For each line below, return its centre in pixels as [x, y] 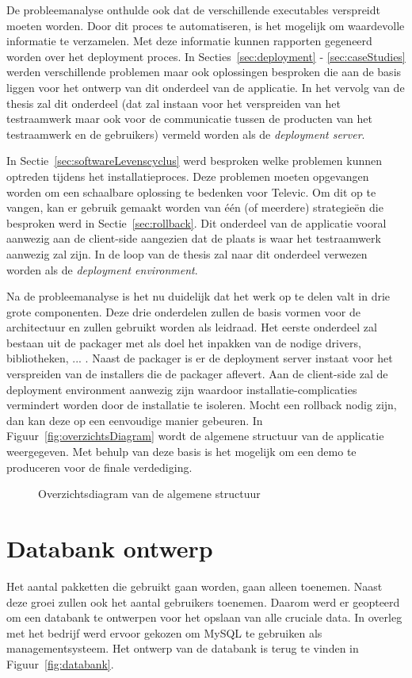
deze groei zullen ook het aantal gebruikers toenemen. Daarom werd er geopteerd [203, 601]
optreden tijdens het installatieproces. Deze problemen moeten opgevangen [188, 176]
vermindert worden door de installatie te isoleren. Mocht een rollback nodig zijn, [202, 405]
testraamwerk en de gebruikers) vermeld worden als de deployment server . [186, 134]
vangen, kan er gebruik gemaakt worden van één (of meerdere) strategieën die [195, 207]
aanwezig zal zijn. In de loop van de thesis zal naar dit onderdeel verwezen [187, 253]
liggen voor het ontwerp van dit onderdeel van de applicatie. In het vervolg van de [206, 87]
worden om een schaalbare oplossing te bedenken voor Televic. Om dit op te [191, 192]
